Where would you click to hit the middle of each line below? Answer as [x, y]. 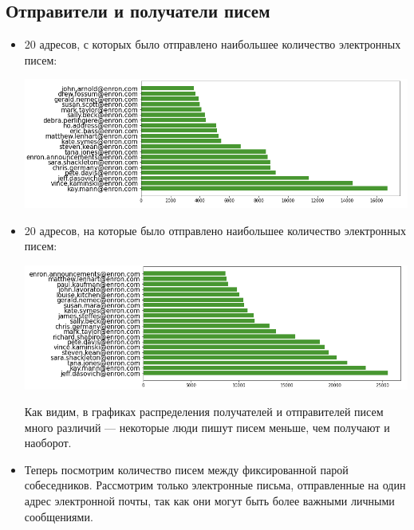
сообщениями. [59, 516]
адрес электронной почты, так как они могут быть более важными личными [209, 501]
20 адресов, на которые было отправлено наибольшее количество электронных [215, 230]
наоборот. [48, 443]
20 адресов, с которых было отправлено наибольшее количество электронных [213, 44]
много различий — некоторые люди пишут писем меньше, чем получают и [207, 427]
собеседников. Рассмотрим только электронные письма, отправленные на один [215, 485]
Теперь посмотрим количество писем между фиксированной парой [186, 469]
